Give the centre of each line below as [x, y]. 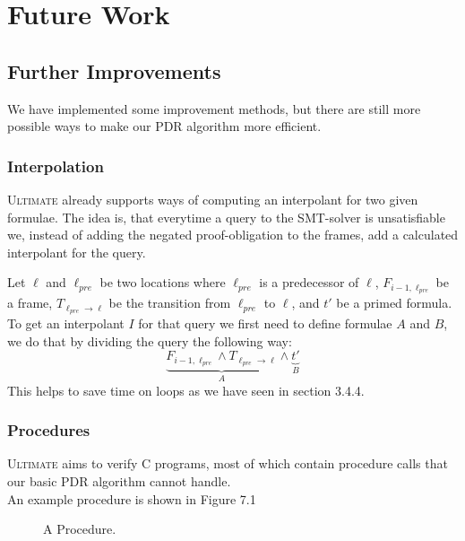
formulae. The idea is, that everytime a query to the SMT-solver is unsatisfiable [226, 217]
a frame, [30, 303]
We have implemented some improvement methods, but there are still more [214, 108]
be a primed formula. [394, 303]
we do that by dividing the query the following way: [150, 340]
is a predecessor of [309, 282]
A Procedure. [80, 529]
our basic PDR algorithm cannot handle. [119, 480]
